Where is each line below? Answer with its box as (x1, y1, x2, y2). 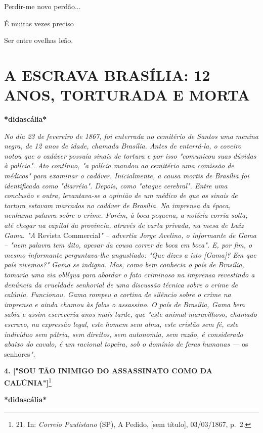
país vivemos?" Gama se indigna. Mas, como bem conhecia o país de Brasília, (4, 259, 244, 270)
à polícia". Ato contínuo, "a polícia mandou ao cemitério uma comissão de (4, 160, 234, 171)
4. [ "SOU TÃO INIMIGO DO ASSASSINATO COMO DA (4, 365, 212, 376)
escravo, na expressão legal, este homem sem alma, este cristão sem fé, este (4, 318, 238, 329)
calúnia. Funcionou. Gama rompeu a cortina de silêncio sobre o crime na (4, 289, 231, 300)
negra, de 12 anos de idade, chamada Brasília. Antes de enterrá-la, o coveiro (4, 140, 242, 151)
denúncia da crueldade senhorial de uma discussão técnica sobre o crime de (4, 279, 238, 290)
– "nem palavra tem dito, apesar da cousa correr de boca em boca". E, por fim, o (4, 239, 252, 250)
